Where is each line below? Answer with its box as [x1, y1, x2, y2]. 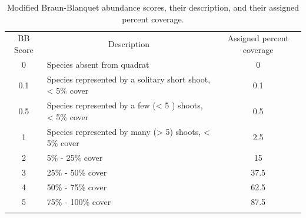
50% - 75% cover [46, 180, 107, 193]
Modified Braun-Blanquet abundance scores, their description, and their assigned [6, 1, 300, 13]
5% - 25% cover [46, 151, 103, 164]
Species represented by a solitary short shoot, [46, 72, 211, 85]
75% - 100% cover [46, 195, 111, 207]
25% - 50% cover [46, 166, 107, 178]
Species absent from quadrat [46, 58, 149, 70]
